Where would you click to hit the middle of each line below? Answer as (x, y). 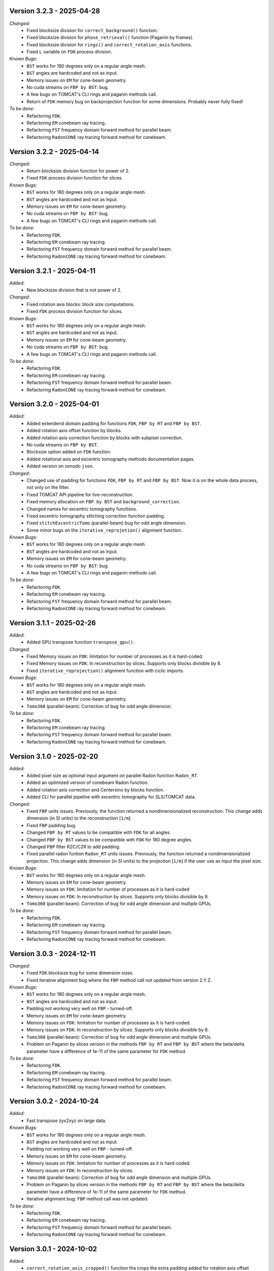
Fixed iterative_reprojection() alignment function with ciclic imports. (106, 671)
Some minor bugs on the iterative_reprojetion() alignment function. (105, 530)
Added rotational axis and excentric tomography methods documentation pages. (111, 459)
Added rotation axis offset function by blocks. (74, 431)
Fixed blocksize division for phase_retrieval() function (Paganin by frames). (110, 38)
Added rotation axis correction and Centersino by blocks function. (96, 790)
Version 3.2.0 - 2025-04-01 (54, 404)
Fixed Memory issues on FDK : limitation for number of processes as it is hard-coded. (115, 656)
